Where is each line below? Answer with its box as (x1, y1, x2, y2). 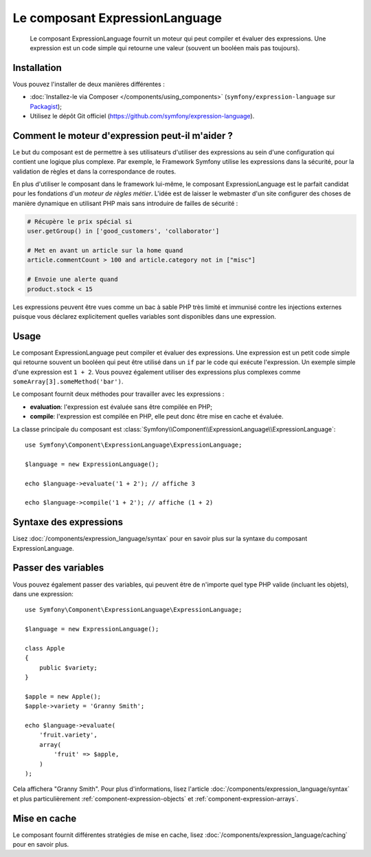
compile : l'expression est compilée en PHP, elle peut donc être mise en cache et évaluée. (30, 412, 284, 421)
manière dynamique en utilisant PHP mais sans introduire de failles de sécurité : (12, 199, 238, 207)
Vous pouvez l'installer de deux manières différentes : (12, 80, 165, 88)
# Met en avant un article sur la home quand (27, 246, 183, 255)
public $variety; (38, 664, 98, 671)
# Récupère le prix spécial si (27, 218, 133, 225)
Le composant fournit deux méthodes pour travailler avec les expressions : (12, 390, 225, 399)
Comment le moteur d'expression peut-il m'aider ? (12, 129, 234, 141)
